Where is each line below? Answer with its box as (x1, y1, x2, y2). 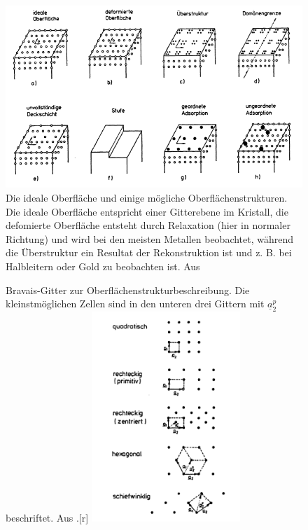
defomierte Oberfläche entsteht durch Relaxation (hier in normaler (6, 218, 290, 232)
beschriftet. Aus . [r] (6, 510, 89, 525)
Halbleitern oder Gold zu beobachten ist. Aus (6, 258, 200, 273)
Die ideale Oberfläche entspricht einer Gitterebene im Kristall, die (6, 204, 288, 218)
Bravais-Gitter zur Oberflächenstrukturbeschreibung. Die (6, 282, 250, 297)
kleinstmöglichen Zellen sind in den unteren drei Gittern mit (6, 296, 265, 311)
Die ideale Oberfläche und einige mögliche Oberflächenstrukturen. (6, 190, 288, 204)
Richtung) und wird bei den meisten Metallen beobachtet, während (6, 231, 294, 246)
